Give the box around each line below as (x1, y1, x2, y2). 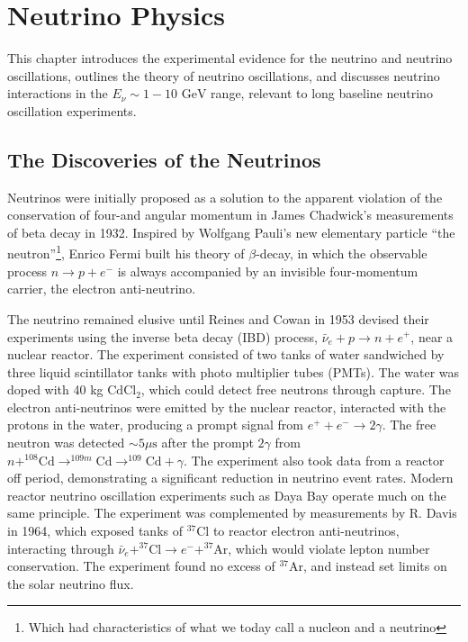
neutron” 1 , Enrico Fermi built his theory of (7, 241, 245, 263)
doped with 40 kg (7, 380, 103, 399)
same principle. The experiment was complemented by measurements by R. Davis (7, 503, 457, 522)
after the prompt (161, 433, 254, 452)
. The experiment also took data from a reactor (183, 450, 445, 469)
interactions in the (7, 84, 108, 103)
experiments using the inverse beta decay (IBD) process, (7, 327, 319, 346)
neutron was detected (7, 433, 125, 452)
